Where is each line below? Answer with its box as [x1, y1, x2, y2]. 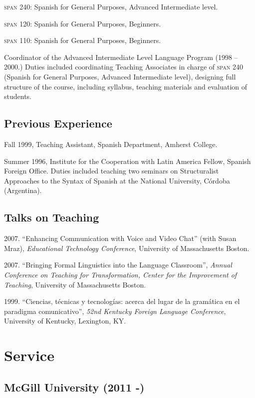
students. [4, 91, 31, 101]
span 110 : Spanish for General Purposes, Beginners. [4, 35, 161, 45]
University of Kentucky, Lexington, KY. [4, 315, 126, 326]
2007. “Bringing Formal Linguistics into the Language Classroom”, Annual [4, 259, 232, 270]
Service [4, 345, 54, 365]
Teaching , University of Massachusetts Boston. [4, 279, 146, 289]
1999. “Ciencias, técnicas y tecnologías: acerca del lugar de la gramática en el [4, 296, 240, 306]
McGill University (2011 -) [4, 379, 145, 394]
